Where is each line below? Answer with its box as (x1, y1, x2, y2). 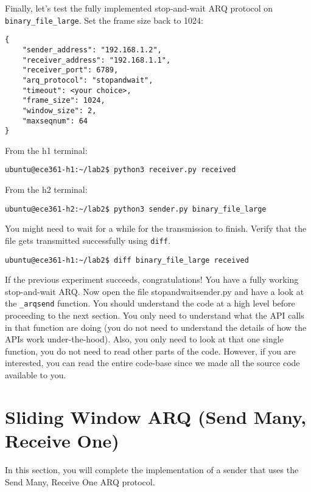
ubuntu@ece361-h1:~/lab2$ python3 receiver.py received (5, 165, 236, 175)
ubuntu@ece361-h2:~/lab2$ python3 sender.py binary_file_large (5, 204, 267, 213)
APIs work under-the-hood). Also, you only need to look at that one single (5, 333, 284, 345)
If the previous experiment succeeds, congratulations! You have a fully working (5, 273, 299, 286)
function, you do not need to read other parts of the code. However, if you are (5, 344, 296, 357)
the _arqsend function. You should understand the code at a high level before (5, 297, 295, 310)
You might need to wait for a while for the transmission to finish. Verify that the (5, 222, 307, 235)
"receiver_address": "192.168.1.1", (22, 55, 171, 64)
